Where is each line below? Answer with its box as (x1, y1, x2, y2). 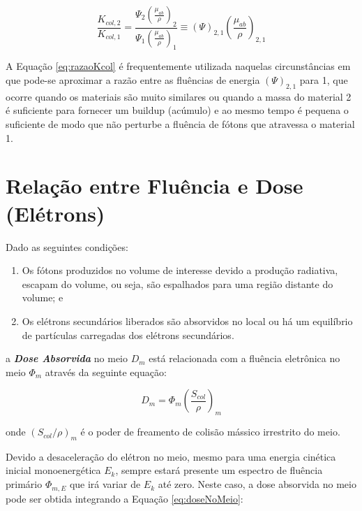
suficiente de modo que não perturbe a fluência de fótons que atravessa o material (6, 117, 355, 131)
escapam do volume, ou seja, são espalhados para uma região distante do (22, 276, 333, 291)
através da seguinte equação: (45, 364, 167, 379)
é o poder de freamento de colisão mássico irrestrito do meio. (80, 424, 340, 439)
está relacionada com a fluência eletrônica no (149, 351, 340, 366)
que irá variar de (69, 477, 141, 491)
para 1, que (299, 73, 348, 87)
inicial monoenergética (6, 463, 101, 477)
